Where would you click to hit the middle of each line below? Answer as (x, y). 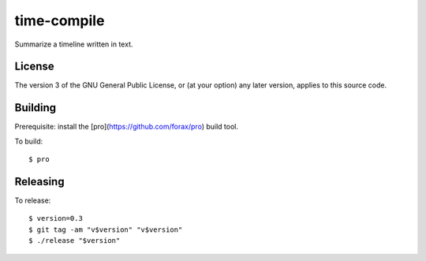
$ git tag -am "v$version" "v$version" (106, 229)
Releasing (39, 181)
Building (35, 108)
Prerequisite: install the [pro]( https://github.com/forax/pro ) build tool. (126, 127)
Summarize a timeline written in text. (74, 44)
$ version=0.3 (56, 218)
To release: (33, 200)
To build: (29, 141)
